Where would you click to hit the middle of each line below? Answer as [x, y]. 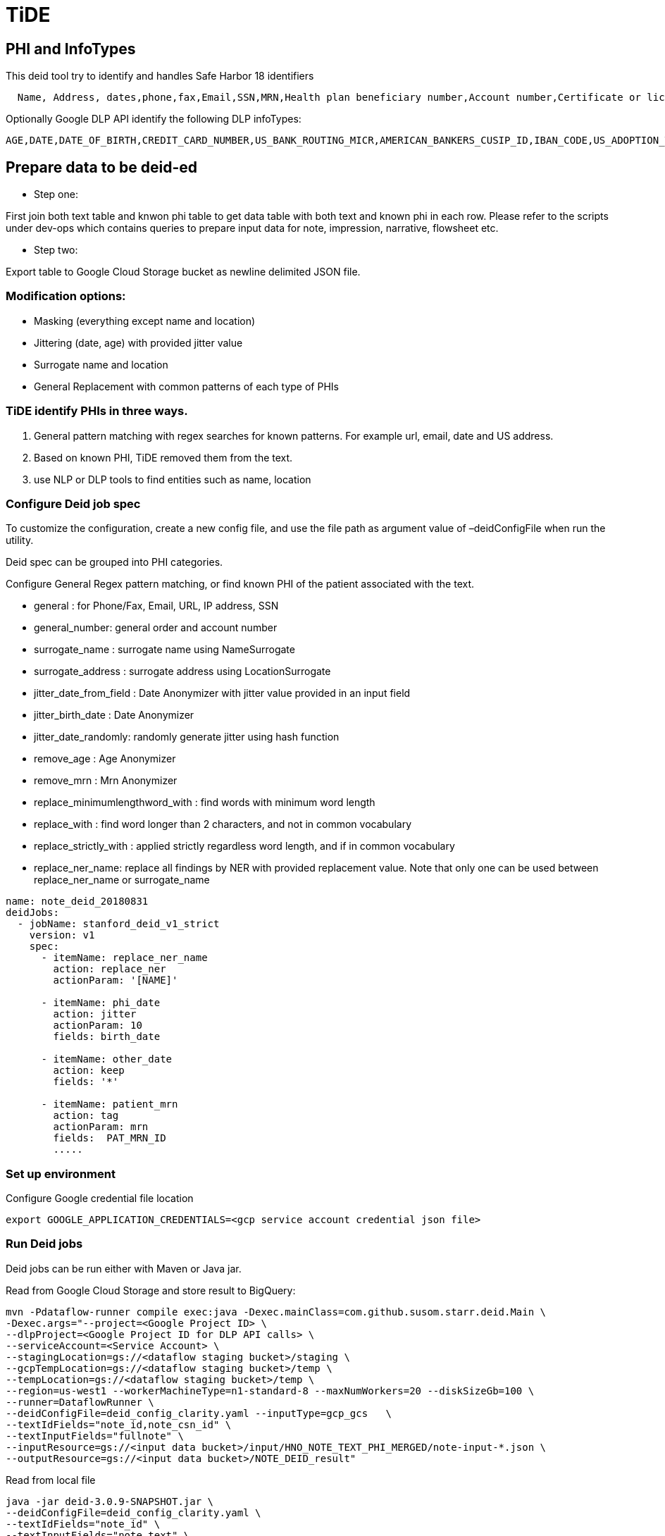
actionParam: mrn [101, 1127]
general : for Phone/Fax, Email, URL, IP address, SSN [156, 606]
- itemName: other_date [107, 1059]
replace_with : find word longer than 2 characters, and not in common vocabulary [223, 824]
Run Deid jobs [44, 1244]
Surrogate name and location [101, 364]
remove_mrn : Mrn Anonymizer [106, 781]
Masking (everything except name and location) [145, 321]
